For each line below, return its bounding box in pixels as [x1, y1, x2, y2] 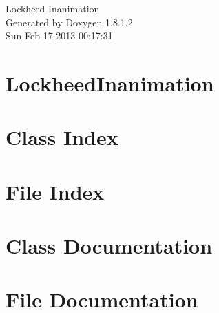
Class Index [6, 123, 118, 151]
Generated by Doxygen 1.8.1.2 [6, 15, 133, 29]
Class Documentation [6, 231, 213, 260]
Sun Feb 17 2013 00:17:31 [6, 28, 113, 43]
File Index [6, 177, 105, 205]
